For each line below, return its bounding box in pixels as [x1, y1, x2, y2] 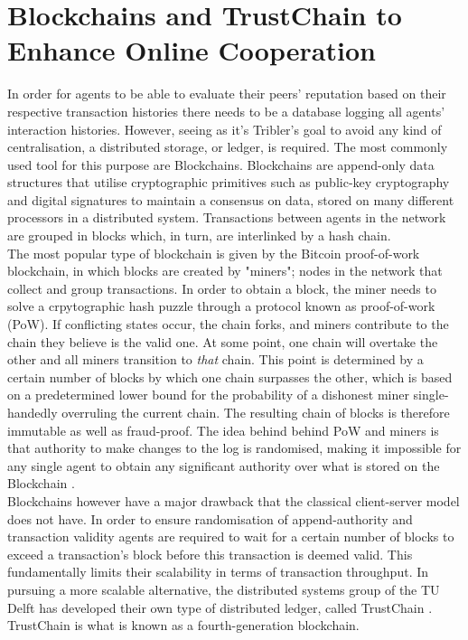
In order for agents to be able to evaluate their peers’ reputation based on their [7, 84, 446, 103]
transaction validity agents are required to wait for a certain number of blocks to [7, 527, 454, 546]
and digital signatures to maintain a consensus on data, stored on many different [7, 190, 454, 209]
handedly [7, 403, 58, 421]
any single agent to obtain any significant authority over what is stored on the [7, 456, 440, 475]
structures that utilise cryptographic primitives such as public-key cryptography [7, 173, 450, 192]
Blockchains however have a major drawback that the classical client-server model [7, 491, 460, 510]
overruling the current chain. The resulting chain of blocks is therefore [61, 403, 450, 421]
